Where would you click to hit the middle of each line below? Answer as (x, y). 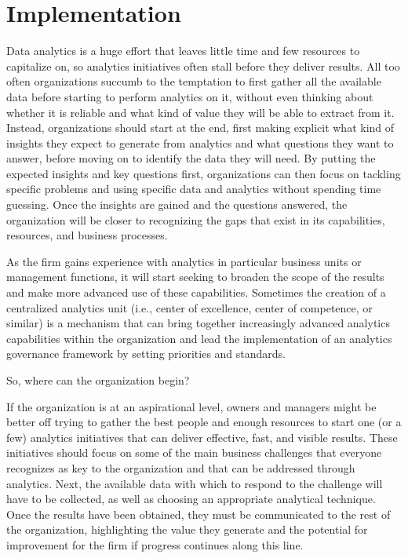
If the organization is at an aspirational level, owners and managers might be (191, 406)
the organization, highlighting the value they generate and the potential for (187, 529)
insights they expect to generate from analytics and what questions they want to (200, 142)
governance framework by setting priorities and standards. (146, 354)
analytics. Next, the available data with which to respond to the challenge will (195, 483)
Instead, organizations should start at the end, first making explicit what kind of (200, 128)
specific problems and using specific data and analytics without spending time (194, 189)
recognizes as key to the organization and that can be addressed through (181, 467)
